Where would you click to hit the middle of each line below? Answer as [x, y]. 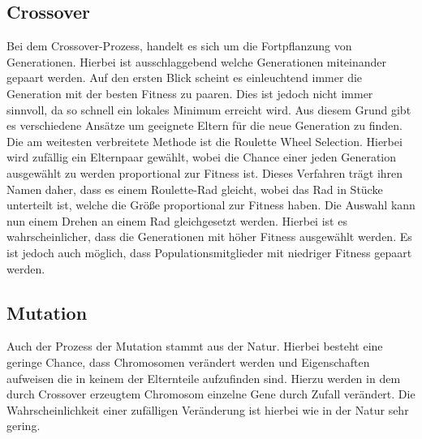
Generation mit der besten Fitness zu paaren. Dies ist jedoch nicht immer [190, 93]
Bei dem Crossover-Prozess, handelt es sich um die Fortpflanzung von [179, 46]
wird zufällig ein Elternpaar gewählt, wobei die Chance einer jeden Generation [202, 157]
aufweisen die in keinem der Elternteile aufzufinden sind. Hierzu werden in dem [204, 378]
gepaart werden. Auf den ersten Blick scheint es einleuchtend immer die [185, 77]
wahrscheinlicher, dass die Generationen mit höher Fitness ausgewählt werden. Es [209, 237]
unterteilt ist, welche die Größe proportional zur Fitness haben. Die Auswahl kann [211, 205]
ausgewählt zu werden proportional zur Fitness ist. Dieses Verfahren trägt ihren [205, 172]
